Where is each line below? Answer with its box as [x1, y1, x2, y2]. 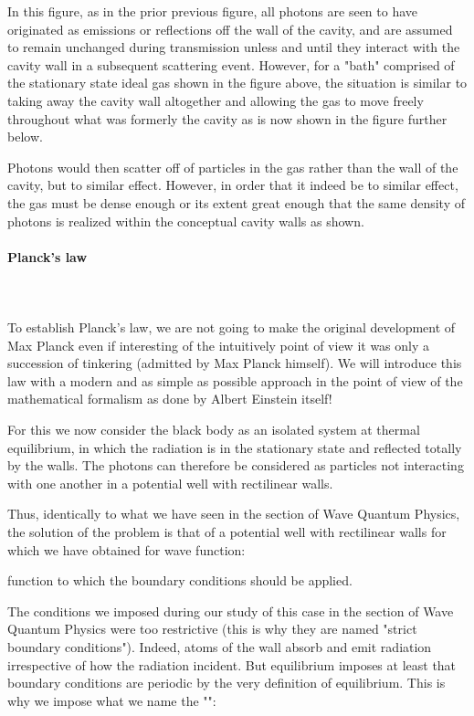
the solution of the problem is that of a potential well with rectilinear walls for [7, 522, 447, 542]
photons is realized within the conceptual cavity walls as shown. [7, 211, 364, 230]
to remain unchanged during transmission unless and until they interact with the [7, 37, 460, 57]
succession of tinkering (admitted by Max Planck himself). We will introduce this [7, 353, 462, 373]
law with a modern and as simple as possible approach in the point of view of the [7, 371, 463, 390]
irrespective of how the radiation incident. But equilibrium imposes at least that [7, 655, 457, 674]
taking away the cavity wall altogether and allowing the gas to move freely [7, 90, 424, 110]
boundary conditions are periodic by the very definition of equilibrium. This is [7, 673, 446, 692]
